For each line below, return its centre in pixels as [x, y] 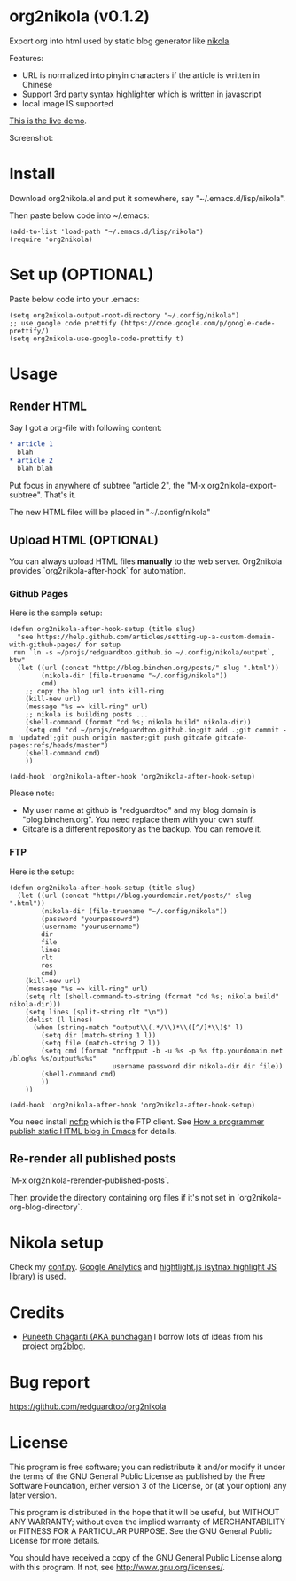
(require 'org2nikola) [51, 239]
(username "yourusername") [91, 927]
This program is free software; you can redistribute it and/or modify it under [148, 1467]
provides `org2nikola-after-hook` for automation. [97, 571]
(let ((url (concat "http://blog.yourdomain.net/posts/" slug [134, 896]
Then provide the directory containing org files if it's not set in [122, 1197]
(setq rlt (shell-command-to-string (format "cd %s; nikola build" [152, 996]
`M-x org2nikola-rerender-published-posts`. [90, 1180]
